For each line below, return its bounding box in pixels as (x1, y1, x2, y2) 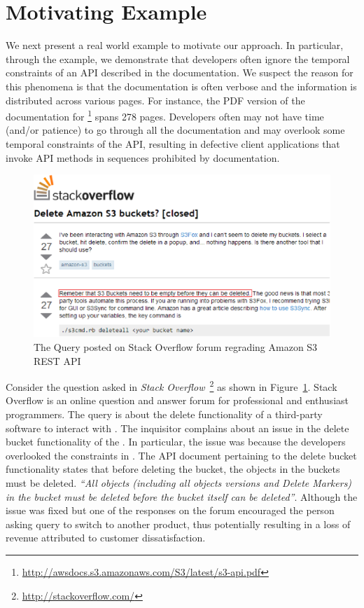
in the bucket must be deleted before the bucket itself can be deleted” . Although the (6, 489, 358, 504)
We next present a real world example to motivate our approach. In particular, (6, 38, 344, 53)
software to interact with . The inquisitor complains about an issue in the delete (6, 420, 349, 435)
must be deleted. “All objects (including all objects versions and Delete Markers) (6, 476, 352, 490)
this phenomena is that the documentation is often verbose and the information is (6, 78, 357, 93)
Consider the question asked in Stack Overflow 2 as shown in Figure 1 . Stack (6, 378, 337, 394)
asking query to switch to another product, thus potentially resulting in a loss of (6, 516, 351, 531)
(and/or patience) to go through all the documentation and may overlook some (6, 123, 345, 137)
